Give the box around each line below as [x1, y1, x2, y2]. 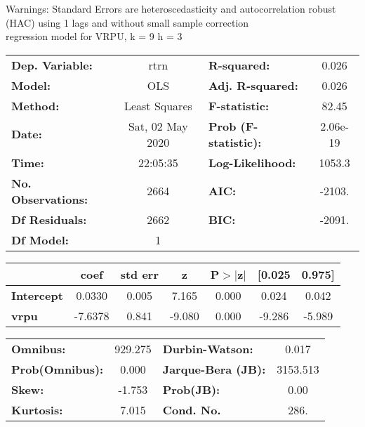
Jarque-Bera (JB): [162, 360, 266, 377]
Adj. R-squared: [208, 77, 298, 93]
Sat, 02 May [128, 117, 188, 134]
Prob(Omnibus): [11, 360, 104, 377]
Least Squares [124, 97, 192, 114]
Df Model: [11, 231, 69, 248]
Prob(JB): [162, 381, 220, 398]
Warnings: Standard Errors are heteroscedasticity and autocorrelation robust [6, 1, 336, 15]
